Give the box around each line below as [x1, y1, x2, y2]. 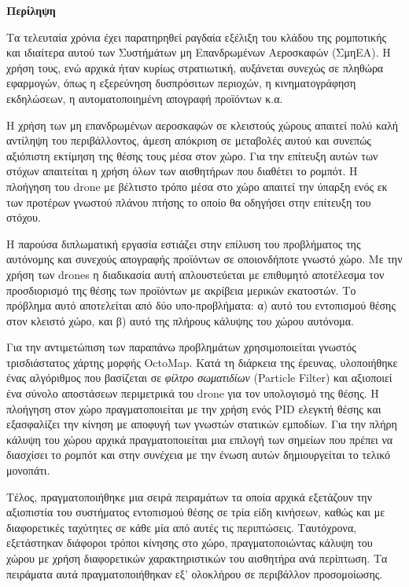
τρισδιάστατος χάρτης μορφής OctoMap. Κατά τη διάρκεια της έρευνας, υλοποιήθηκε [6, 354, 398, 370]
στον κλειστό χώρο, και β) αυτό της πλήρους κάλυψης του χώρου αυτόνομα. [6, 312, 354, 328]
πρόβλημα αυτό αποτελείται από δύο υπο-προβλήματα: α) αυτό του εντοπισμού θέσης [6, 297, 396, 314]
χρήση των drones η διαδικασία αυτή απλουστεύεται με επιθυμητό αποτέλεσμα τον [6, 266, 385, 282]
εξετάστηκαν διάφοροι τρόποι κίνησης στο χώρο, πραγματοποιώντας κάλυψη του [6, 534, 373, 551]
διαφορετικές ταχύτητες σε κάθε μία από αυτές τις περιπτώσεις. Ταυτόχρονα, [6, 519, 357, 535]
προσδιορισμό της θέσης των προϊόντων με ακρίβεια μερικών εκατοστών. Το [6, 281, 356, 298]
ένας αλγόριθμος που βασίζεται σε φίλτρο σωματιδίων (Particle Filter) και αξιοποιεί [6, 369, 392, 386]
